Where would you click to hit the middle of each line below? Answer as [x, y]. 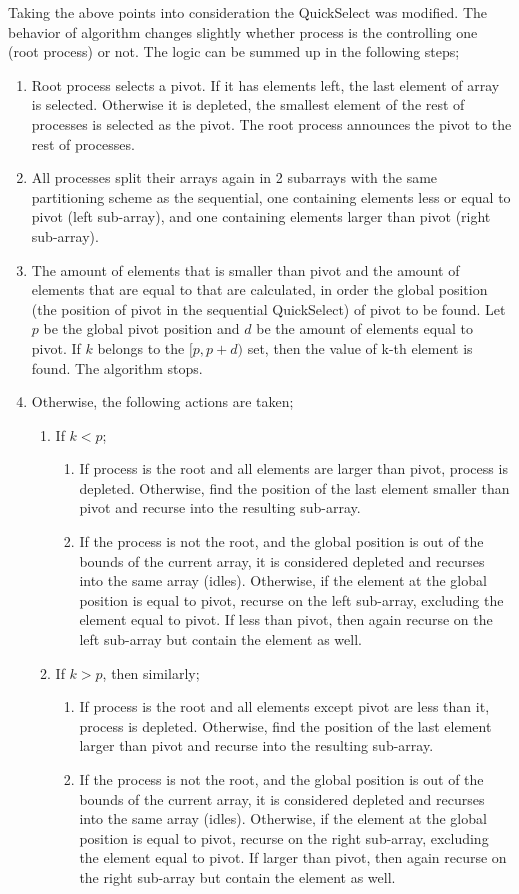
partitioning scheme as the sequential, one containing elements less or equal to [271, 196]
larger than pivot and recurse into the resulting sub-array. [256, 745]
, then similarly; [151, 672]
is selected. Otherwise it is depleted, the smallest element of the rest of [248, 104]
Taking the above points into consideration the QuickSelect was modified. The [247, 12]
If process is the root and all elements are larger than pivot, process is [293, 468]
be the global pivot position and [141, 328]
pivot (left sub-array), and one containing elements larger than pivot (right [261, 216]
